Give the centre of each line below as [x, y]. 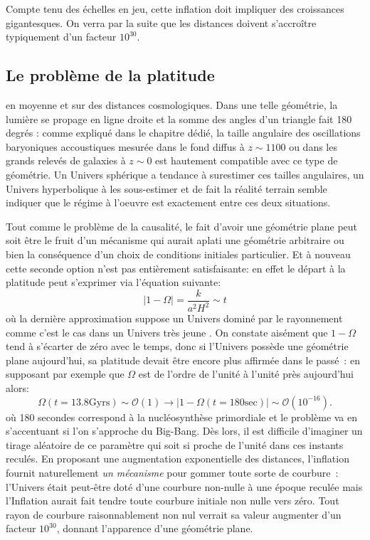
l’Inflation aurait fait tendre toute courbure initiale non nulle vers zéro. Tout [173, 501]
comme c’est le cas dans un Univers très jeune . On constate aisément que [167, 332]
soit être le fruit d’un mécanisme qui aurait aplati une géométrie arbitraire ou [175, 240]
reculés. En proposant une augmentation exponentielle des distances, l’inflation [178, 459]
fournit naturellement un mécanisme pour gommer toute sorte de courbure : [172, 473]
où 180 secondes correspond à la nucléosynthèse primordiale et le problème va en [182, 417]
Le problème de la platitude [110, 75]
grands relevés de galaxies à [66, 160]
